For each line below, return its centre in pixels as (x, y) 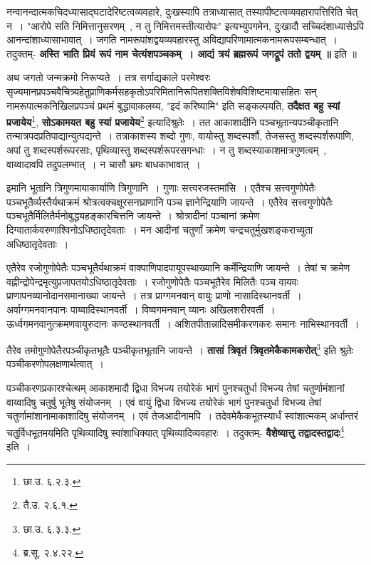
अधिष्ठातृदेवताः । (38, 243)
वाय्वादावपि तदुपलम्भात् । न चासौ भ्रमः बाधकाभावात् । (104, 164)
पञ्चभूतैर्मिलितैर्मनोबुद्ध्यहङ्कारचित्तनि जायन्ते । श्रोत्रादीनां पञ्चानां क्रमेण (133, 216)
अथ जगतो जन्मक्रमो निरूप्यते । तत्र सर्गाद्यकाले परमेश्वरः (109, 77)
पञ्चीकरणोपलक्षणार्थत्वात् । (55, 364)
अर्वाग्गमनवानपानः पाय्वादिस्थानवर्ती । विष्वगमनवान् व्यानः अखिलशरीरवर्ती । (141, 309)
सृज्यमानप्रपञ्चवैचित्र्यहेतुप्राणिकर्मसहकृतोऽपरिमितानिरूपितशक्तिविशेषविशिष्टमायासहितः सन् (162, 91)
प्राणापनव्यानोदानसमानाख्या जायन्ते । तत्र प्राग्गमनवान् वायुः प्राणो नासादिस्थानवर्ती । (154, 295)
